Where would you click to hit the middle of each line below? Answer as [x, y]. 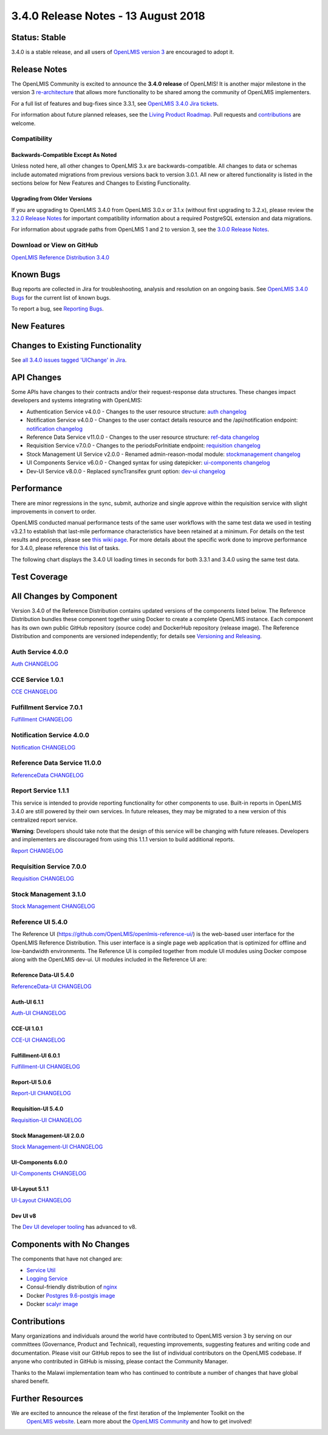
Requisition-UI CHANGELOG [46, 1120]
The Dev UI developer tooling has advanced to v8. [74, 1227]
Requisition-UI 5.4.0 [37, 1109]
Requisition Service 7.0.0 [49, 866]
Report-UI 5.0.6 [31, 1082]
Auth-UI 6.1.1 [27, 1002]
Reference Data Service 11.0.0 [56, 763]
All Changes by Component [64, 596]
